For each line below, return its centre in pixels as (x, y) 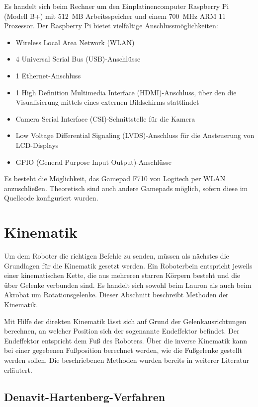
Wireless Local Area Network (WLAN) (75, 42)
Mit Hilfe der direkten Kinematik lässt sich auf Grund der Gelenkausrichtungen (125, 321)
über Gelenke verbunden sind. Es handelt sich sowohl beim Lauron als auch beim (128, 285)
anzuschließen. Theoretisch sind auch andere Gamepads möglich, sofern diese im (126, 188)
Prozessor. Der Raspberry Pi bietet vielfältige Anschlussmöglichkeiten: (111, 26)
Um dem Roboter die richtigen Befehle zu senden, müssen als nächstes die (117, 256)
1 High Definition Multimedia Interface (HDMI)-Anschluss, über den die (126, 92)
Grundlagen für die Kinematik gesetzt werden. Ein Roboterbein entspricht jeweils (128, 265)
